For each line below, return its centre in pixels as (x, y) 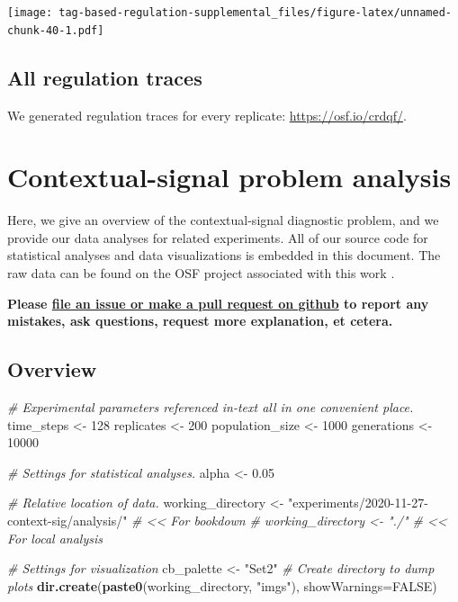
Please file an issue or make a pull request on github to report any (218, 303)
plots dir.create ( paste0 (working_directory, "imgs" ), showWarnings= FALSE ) (222, 585)
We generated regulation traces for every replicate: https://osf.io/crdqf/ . (207, 115)
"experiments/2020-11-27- (358, 503)
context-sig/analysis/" (67, 520)
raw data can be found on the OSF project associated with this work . (201, 273)
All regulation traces (105, 77)
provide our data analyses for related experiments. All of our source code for (218, 237)
